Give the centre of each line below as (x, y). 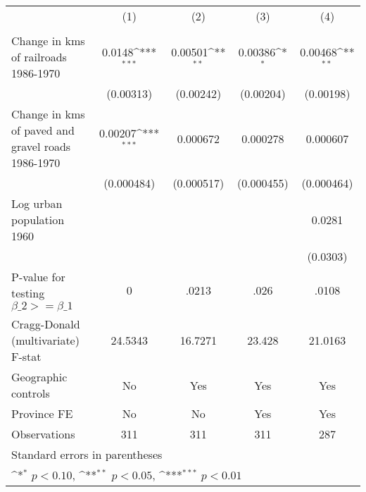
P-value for (38, 277)
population (38, 220)
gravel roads (41, 146)
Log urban (37, 203)
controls (31, 393)
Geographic (39, 377)
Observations (43, 434)
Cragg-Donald (46, 324)
